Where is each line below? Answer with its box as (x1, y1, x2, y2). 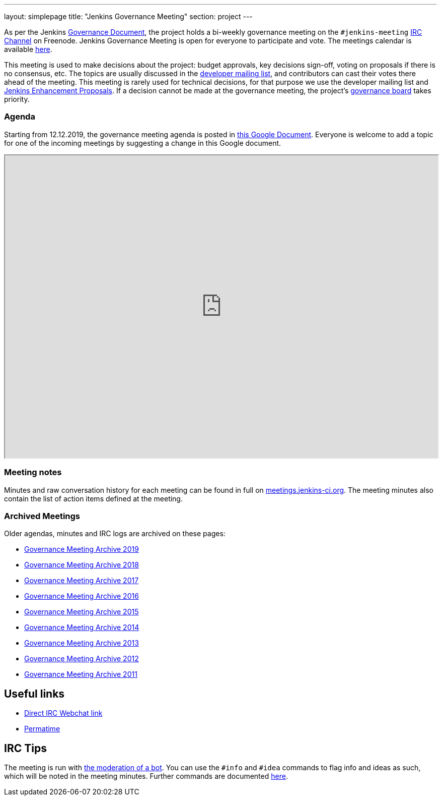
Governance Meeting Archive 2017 (24, 576, 139, 585)
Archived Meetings (4, 510, 81, 521)
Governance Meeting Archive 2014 (24, 623, 139, 632)
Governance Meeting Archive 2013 (24, 639, 139, 648)
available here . (4, 45, 52, 53)
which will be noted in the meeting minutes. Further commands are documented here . (4, 771, 288, 780)
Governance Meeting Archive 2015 (24, 607, 139, 616)
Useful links (4, 687, 65, 700)
